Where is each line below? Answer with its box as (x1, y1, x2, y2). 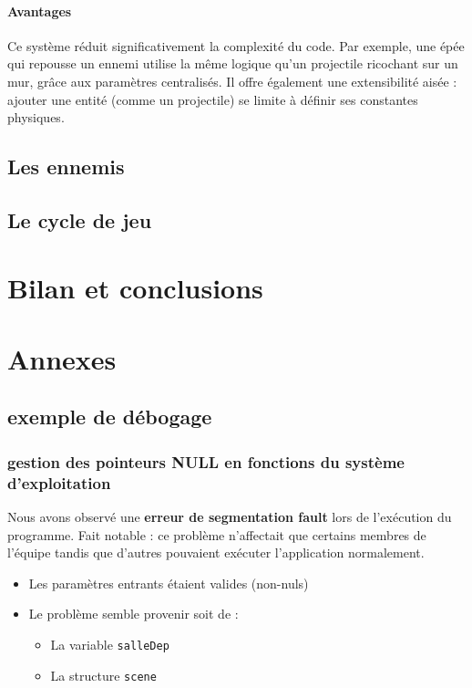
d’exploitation (7, 471, 111, 494)
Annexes (7, 339, 117, 377)
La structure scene (50, 665, 157, 684)
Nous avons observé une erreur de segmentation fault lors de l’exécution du (7, 507, 452, 526)
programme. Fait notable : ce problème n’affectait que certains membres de (7, 525, 426, 544)
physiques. (7, 108, 65, 127)
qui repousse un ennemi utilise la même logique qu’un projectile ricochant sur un (7, 54, 458, 73)
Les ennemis (7, 152, 125, 181)
